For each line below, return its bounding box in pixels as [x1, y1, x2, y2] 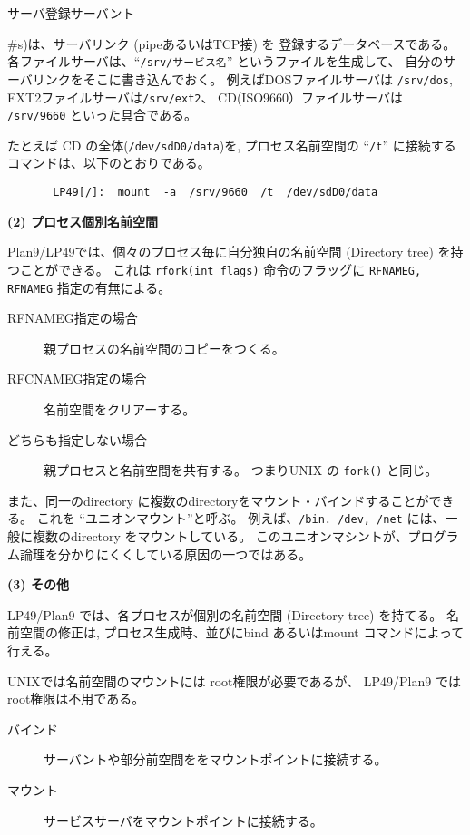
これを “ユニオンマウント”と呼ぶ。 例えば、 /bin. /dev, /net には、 [36, 509, 446, 528]
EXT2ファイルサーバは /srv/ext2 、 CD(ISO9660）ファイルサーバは [7, 87, 403, 106]
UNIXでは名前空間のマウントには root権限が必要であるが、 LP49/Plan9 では [7, 671, 461, 690]
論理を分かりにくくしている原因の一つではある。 [19, 544, 312, 563]
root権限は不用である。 [7, 689, 145, 708]
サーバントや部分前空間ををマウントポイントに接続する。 [44, 750, 387, 769]
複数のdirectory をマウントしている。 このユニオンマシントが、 [32, 527, 408, 546]
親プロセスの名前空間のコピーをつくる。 [44, 338, 285, 357]
